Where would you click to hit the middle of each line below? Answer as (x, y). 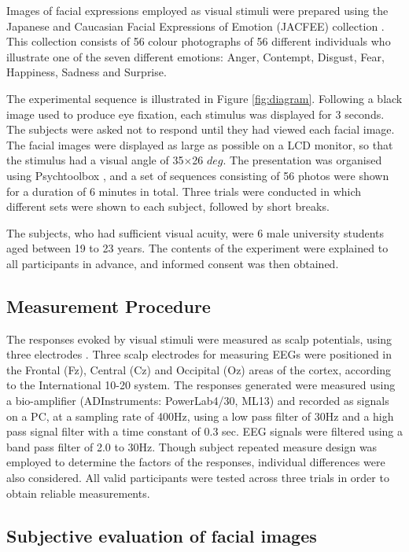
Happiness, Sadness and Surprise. (87, 72)
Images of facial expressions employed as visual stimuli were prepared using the (197, 10)
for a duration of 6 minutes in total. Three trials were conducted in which (184, 191)
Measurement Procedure (109, 305)
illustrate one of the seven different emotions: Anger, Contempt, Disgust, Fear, (195, 56)
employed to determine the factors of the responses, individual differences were (196, 462)
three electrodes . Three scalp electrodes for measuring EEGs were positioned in (199, 354)
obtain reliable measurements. (78, 493)
